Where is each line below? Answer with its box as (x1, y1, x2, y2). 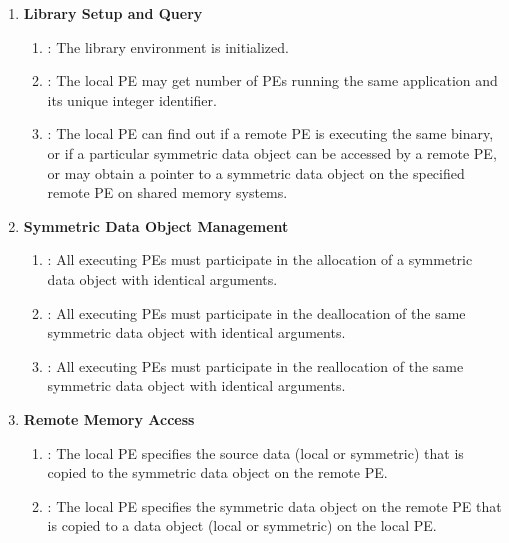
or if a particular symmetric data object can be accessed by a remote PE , (47, 142, 497, 163)
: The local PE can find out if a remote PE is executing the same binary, (47, 123, 494, 144)
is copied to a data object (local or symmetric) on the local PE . (47, 515, 437, 536)
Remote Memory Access (23, 408, 195, 429)
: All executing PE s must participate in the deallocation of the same (47, 302, 466, 323)
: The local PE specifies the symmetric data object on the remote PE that (47, 495, 502, 516)
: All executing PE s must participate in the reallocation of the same (47, 355, 464, 376)
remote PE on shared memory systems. (47, 182, 288, 203)
